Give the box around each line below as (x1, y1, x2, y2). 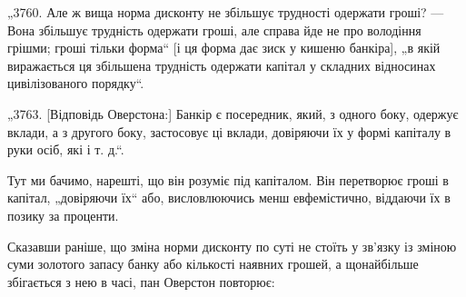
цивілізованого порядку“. (7, 74, 144, 93)
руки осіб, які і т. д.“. (7, 140, 124, 159)
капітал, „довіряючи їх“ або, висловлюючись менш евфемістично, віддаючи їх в (7, 188, 451, 207)
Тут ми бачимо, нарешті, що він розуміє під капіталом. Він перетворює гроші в (7, 170, 449, 189)
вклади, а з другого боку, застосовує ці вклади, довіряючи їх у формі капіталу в (7, 122, 451, 141)
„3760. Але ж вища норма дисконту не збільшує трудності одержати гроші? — (7, 3, 444, 21)
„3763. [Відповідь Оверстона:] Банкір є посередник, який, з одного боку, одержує (7, 104, 459, 123)
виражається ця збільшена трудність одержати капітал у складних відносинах (7, 55, 436, 74)
